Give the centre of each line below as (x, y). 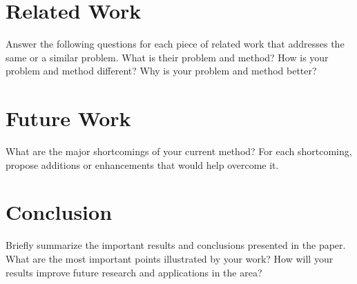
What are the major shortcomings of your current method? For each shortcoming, (179, 151)
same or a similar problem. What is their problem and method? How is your (167, 57)
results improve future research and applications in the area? (134, 272)
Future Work (68, 118)
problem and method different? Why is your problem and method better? (161, 71)
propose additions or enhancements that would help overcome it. (142, 164)
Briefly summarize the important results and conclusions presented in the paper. (176, 245)
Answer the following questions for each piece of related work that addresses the (175, 44)
